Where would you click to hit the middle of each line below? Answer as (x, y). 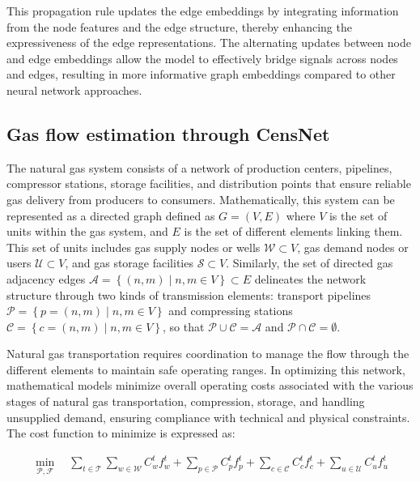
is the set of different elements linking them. (293, 231)
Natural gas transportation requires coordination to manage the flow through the (208, 354)
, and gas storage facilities (129, 263)
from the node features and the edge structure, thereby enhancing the (179, 26)
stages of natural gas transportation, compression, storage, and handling (186, 401)
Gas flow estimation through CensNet (168, 133)
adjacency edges (46, 278)
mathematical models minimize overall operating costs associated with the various (210, 385)
